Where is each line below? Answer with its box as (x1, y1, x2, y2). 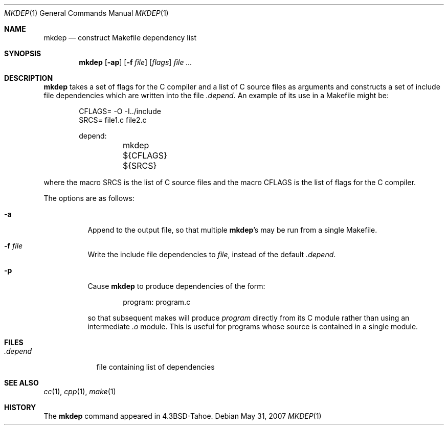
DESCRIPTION (4, 74, 53, 82)
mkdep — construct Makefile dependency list (43, 33, 197, 42)
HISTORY (4, 403, 36, 412)
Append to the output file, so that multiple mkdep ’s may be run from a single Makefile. (87, 225, 377, 234)
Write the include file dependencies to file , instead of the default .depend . (87, 250, 336, 259)
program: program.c (123, 298, 191, 306)
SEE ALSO (4, 378, 39, 387)
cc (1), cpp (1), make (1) (43, 387, 116, 396)
